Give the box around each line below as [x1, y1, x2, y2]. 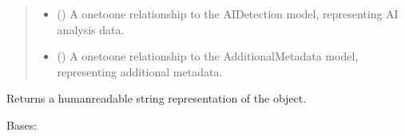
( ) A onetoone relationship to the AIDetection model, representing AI [57, 6, 399, 21]
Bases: [6, 116, 38, 133]
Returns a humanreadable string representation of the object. [6, 90, 307, 107]
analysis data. [57, 21, 125, 37]
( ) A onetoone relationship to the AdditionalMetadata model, [57, 48, 359, 64]
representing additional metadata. [57, 63, 223, 80]
